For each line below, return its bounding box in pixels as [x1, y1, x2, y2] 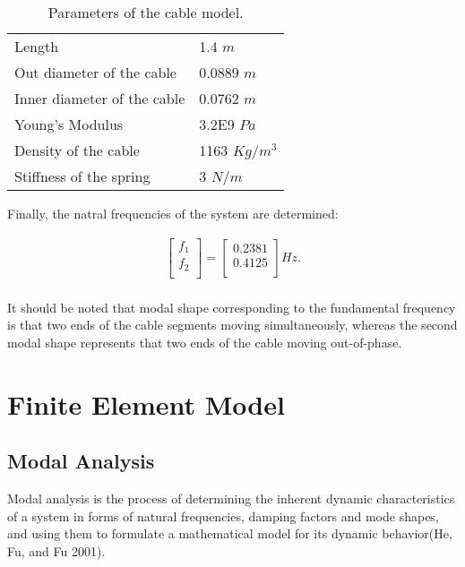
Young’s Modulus [14, 114, 124, 134]
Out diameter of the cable [14, 62, 177, 82]
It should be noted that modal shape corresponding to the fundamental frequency [7, 297, 456, 316]
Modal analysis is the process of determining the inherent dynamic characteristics [7, 489, 455, 508]
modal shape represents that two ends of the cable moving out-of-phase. [7, 332, 402, 351]
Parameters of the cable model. [47, 2, 244, 22]
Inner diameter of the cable [14, 88, 185, 108]
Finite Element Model [7, 385, 285, 422]
